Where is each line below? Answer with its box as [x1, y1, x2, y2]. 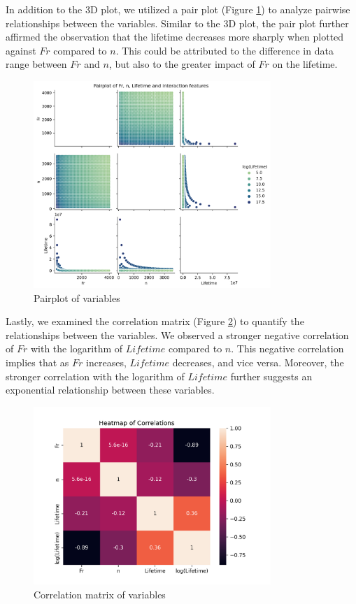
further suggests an [230, 368, 313, 383]
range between [6, 57, 67, 71]
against [6, 43, 36, 57]
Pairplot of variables [34, 290, 120, 305]
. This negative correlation [231, 341, 344, 356]
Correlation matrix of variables [34, 587, 166, 601]
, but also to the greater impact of [108, 57, 255, 71]
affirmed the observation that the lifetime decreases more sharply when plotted [6, 29, 344, 44]
